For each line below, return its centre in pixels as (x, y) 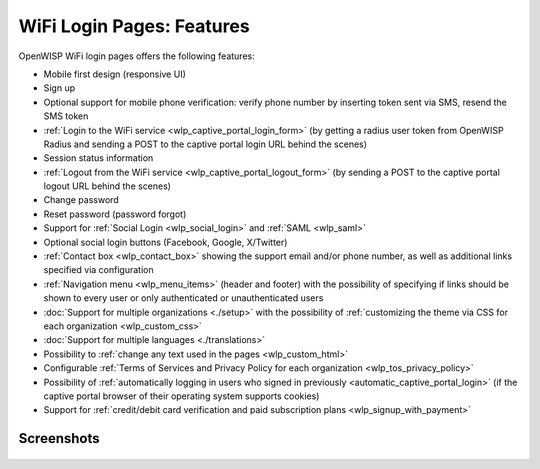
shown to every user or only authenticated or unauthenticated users (183, 298)
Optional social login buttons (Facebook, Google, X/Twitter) (165, 242)
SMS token (66, 116)
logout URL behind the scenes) (107, 186)
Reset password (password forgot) (115, 214)
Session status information (98, 158)
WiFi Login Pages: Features (134, 26)
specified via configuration (98, 270)
